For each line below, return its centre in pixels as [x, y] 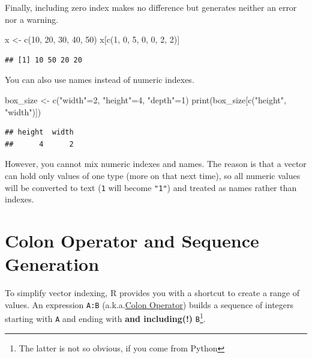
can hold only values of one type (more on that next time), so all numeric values [153, 175]
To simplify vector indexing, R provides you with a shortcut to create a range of [152, 293]
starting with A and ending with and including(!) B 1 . [105, 317]
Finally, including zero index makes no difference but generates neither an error [151, 7]
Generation [52, 264]
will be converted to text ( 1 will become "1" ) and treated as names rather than [151, 187]
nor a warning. [32, 19]
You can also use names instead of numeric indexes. [100, 80]
